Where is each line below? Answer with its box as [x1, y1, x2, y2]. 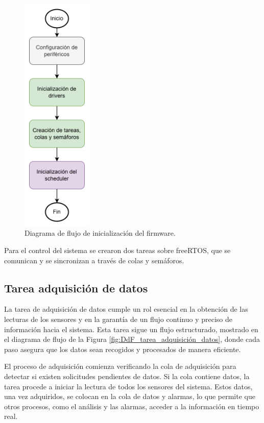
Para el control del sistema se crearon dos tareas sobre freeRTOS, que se [4, 244, 231, 255]
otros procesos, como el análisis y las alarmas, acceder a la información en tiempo [4, 401, 259, 411]
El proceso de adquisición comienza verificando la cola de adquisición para [4, 361, 236, 371]
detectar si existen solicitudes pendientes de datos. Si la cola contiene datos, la [4, 370, 250, 381]
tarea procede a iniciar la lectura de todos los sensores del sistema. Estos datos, [4, 381, 253, 391]
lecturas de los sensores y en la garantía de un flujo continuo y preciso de [4, 313, 233, 324]
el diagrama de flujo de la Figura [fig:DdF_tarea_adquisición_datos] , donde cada [4, 334, 260, 344]
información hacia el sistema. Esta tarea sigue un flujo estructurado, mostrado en [4, 324, 258, 334]
